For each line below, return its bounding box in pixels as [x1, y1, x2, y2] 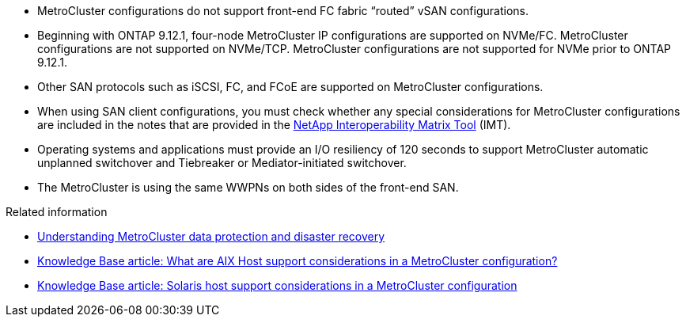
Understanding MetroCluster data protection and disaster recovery [37, 230, 385, 243]
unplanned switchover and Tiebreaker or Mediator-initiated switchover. [37, 156, 407, 169]
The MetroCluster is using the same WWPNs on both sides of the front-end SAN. [37, 180, 459, 194]
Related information [6, 205, 108, 218]
